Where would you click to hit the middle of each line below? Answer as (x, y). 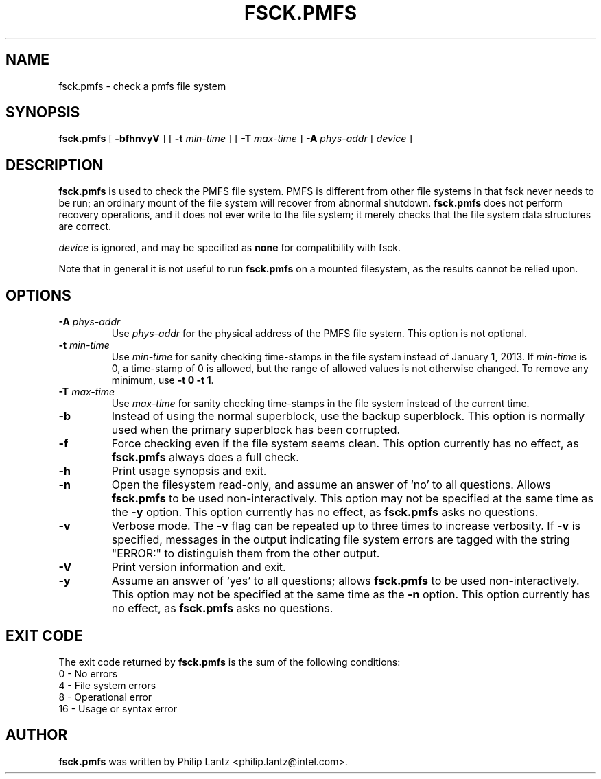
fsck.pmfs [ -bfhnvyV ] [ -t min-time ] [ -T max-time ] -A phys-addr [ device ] (236, 139)
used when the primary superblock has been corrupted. (256, 430)
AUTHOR (37, 735)
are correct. (85, 226)
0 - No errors (88, 673)
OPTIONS (38, 295)
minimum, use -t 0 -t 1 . (163, 380)
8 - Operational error (105, 697)
